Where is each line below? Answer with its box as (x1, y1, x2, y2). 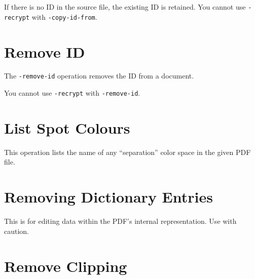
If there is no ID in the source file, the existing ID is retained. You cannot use (4, 2, 246, 12)
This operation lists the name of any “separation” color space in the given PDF (4, 146, 251, 157)
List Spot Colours (4, 117, 130, 138)
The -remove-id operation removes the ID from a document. (4, 70, 194, 81)
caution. (4, 225, 29, 236)
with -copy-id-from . (31, 11, 97, 22)
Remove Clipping (4, 255, 127, 276)
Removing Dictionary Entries (4, 186, 213, 207)
